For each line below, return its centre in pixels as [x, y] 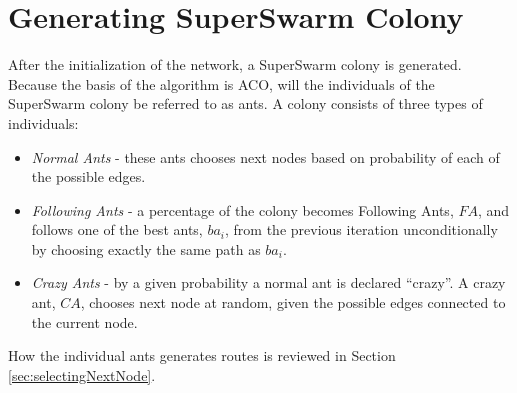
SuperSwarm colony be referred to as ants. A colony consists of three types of [245, 103]
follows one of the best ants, [117, 229]
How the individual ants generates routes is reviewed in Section [202, 355]
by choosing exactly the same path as [146, 248]
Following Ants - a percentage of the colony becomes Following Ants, [242, 209]
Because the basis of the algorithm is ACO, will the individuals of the [221, 83]
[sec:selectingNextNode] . [82, 374]
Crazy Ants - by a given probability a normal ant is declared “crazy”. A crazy [268, 282]
